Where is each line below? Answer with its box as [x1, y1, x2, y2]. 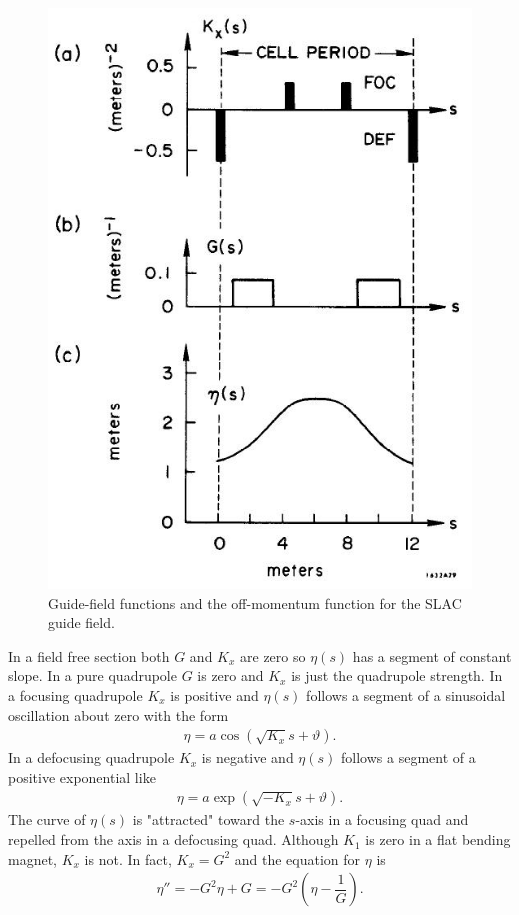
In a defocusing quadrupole [8, 747, 175, 768]
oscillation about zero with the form [8, 704, 229, 725]
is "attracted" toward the [132, 809, 285, 830]
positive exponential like [8, 766, 156, 787]
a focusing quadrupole [8, 685, 143, 706]
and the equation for [234, 848, 361, 869]
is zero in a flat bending [365, 829, 511, 850]
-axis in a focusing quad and [295, 809, 469, 830]
